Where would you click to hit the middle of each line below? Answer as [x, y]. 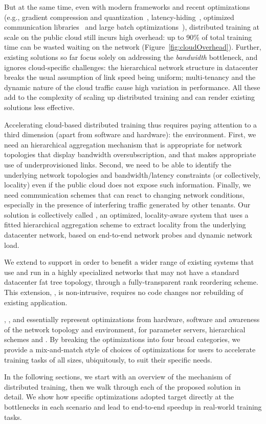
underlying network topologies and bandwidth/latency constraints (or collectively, [132, 174]
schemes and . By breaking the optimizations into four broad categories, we [122, 339]
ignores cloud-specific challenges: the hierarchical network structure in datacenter [131, 67]
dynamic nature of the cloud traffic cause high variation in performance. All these [132, 87]
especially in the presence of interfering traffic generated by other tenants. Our [127, 205]
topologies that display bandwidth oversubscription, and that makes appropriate [130, 154]
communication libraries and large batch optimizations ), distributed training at [132, 27]
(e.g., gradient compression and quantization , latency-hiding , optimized [119, 17]
